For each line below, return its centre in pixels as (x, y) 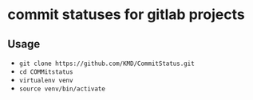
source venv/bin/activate (62, 89)
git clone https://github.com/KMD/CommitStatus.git (107, 63)
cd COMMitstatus (46, 72)
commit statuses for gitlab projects (126, 15)
